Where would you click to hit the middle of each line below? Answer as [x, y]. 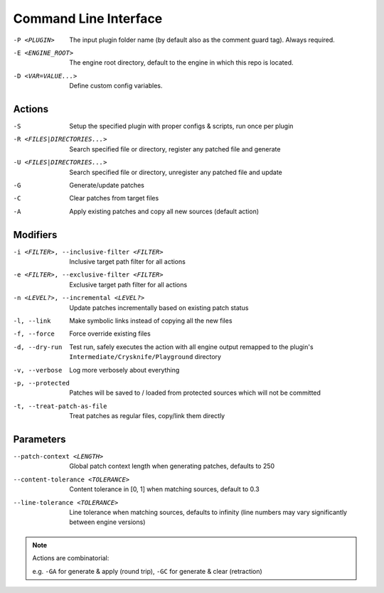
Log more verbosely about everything [124, 370]
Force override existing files [110, 333]
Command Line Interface [88, 18]
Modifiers [35, 235]
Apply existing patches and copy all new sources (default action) [164, 211]
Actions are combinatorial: [71, 558]
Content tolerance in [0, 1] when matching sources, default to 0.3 [164, 489]
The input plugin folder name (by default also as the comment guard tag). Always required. [202, 40]
